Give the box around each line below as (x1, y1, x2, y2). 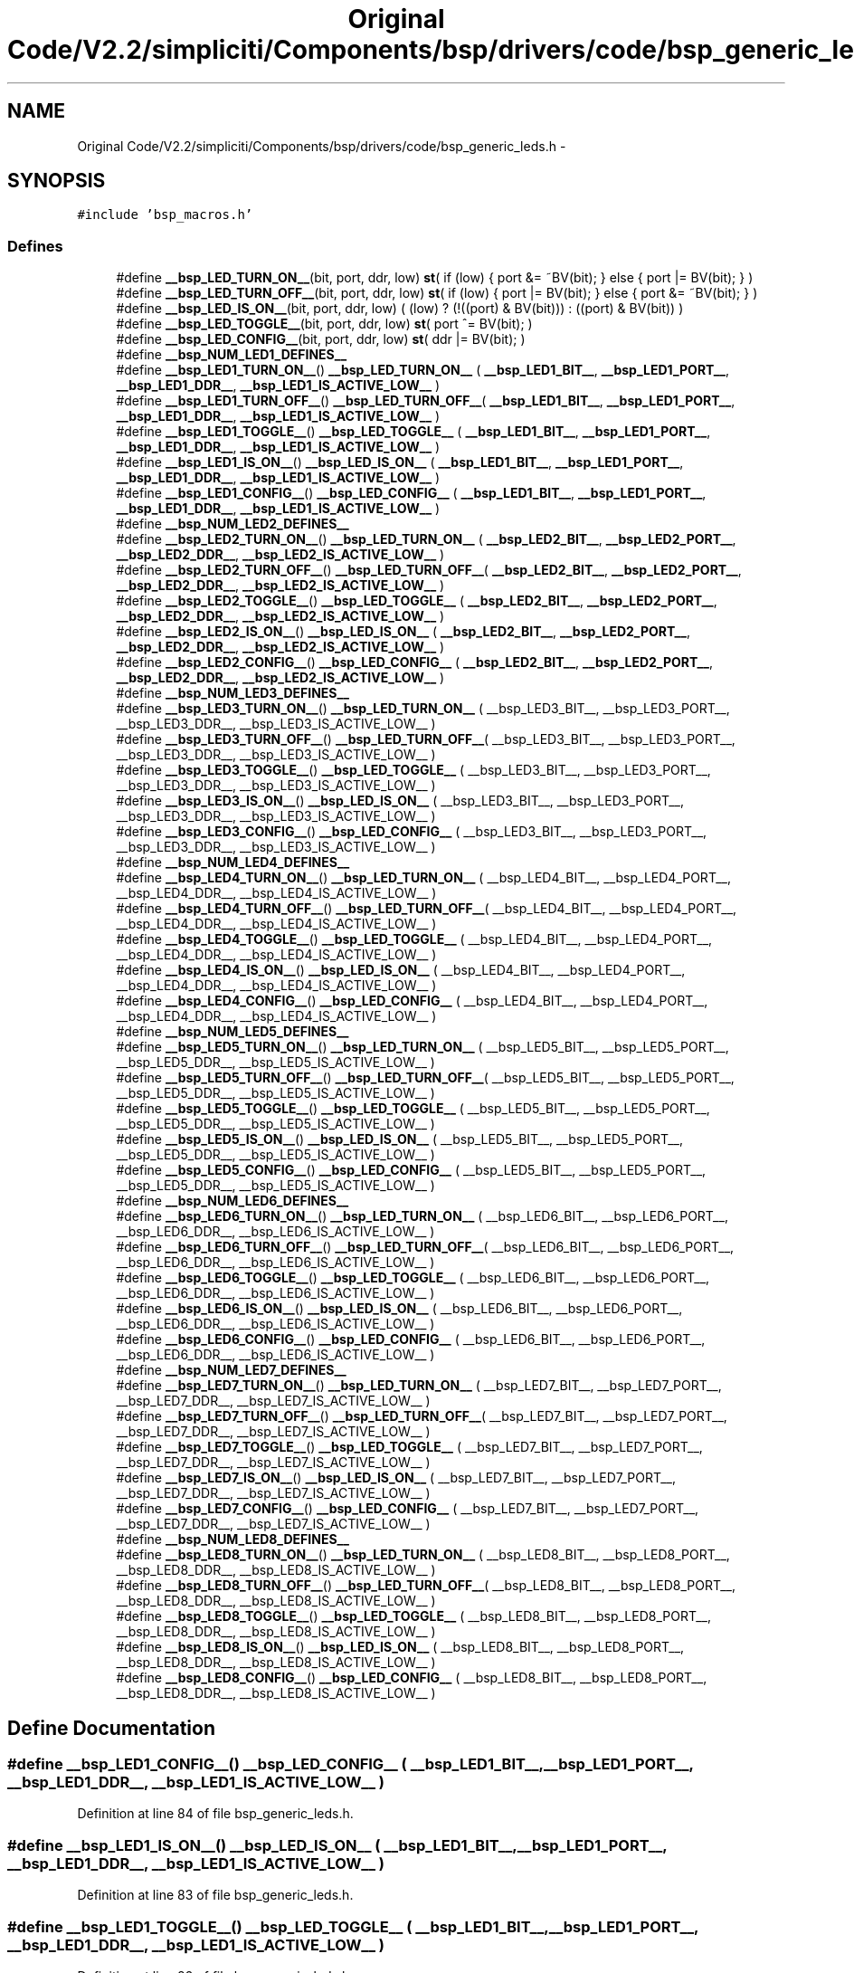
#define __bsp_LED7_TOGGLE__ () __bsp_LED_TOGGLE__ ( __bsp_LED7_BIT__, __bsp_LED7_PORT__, (116, 1439, 703, 1455)
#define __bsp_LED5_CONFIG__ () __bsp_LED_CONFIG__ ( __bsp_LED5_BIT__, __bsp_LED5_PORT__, (116, 1162, 707, 1178)
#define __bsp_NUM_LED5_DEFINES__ (116, 1024, 349, 1040)
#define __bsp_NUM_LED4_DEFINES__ (116, 854, 350, 871)
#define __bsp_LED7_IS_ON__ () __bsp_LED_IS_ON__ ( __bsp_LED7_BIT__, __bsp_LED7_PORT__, (116, 1470, 677, 1486)
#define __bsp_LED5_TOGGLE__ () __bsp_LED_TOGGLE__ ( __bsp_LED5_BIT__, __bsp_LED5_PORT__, (116, 1101, 710, 1117)
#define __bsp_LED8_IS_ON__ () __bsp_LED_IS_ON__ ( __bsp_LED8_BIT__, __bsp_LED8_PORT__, (116, 1639, 685, 1655)
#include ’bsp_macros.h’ (77, 207, 253, 223)
